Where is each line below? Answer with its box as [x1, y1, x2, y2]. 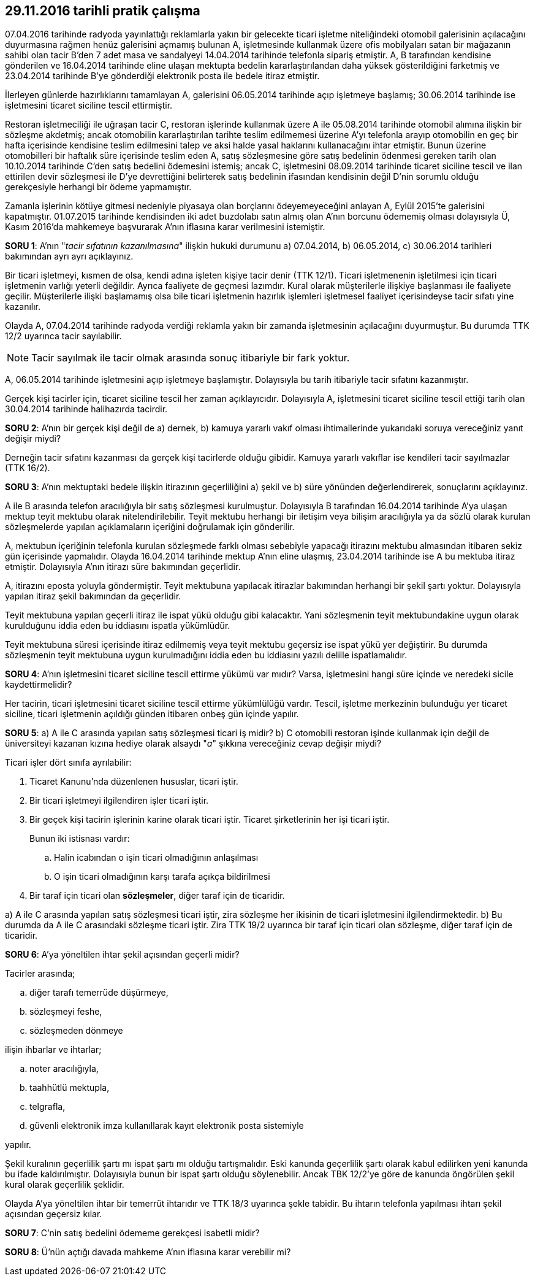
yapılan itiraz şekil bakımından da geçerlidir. [5, 591, 181, 602]
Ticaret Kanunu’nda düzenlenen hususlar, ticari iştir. [29, 776, 238, 787]
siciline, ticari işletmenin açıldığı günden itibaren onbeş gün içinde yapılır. [5, 709, 299, 720]
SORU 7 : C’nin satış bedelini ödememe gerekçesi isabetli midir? [5, 1228, 260, 1239]
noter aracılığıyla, [29, 1063, 99, 1074]
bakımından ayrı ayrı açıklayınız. [5, 251, 134, 262]
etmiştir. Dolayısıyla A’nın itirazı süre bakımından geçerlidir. [5, 561, 241, 572]
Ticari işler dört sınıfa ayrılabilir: [5, 757, 132, 768]
